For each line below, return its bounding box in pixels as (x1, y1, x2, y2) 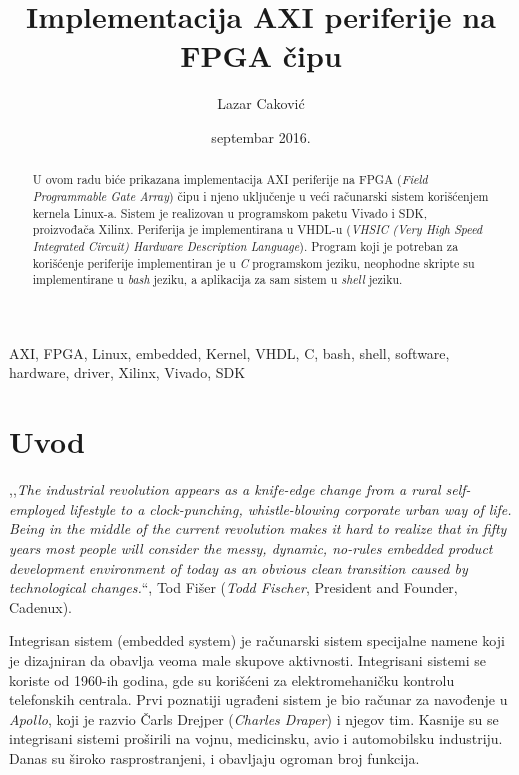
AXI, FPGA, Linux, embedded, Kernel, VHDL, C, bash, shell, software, (9, 342, 450, 363)
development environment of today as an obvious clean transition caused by (9, 557, 468, 578)
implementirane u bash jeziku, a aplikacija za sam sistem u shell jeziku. (32, 271, 403, 288)
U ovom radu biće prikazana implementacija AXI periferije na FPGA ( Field (32, 171, 428, 188)
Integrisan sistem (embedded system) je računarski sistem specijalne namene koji (9, 630, 505, 651)
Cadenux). (9, 596, 73, 617)
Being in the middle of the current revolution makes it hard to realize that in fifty (9, 518, 507, 539)
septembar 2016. (211, 126, 311, 147)
